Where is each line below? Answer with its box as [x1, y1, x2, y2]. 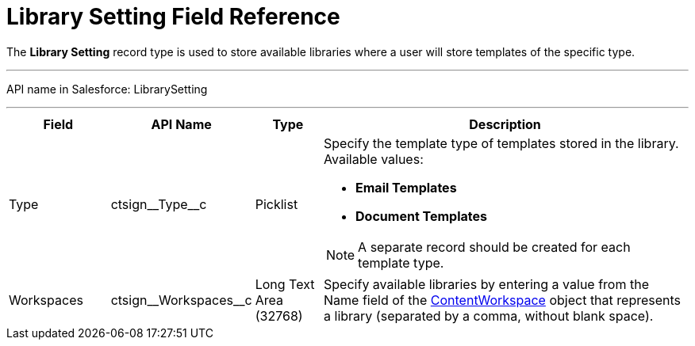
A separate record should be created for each [358, 238, 631, 255]
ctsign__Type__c [110, 196, 207, 212]
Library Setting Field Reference [6, 3, 340, 30]
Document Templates [355, 207, 487, 224]
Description [469, 116, 541, 132]
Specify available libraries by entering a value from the [324, 276, 649, 292]
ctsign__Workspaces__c [110, 291, 252, 308]
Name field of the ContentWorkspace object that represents [324, 291, 682, 308]
